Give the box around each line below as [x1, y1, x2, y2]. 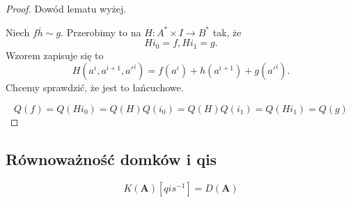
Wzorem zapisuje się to [6, 47, 104, 62]
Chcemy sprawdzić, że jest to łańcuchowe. [6, 80, 184, 95]
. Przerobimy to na [61, 24, 141, 39]
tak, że [212, 24, 242, 39]
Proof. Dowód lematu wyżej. [6, 1, 127, 15]
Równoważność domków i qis [6, 148, 217, 169]
